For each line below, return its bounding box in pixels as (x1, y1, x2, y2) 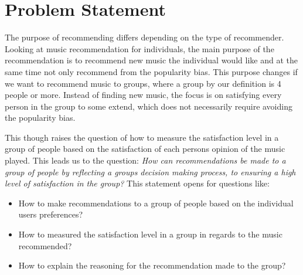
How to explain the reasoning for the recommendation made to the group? (18, 259, 286, 271)
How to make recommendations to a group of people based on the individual (18, 196, 294, 209)
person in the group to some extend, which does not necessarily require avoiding (5, 100, 292, 112)
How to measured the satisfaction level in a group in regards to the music (18, 228, 282, 240)
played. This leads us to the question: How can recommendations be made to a (5, 154, 286, 167)
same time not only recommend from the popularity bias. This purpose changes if (5, 65, 298, 77)
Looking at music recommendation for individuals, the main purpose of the (5, 42, 274, 55)
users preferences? (18, 208, 83, 220)
